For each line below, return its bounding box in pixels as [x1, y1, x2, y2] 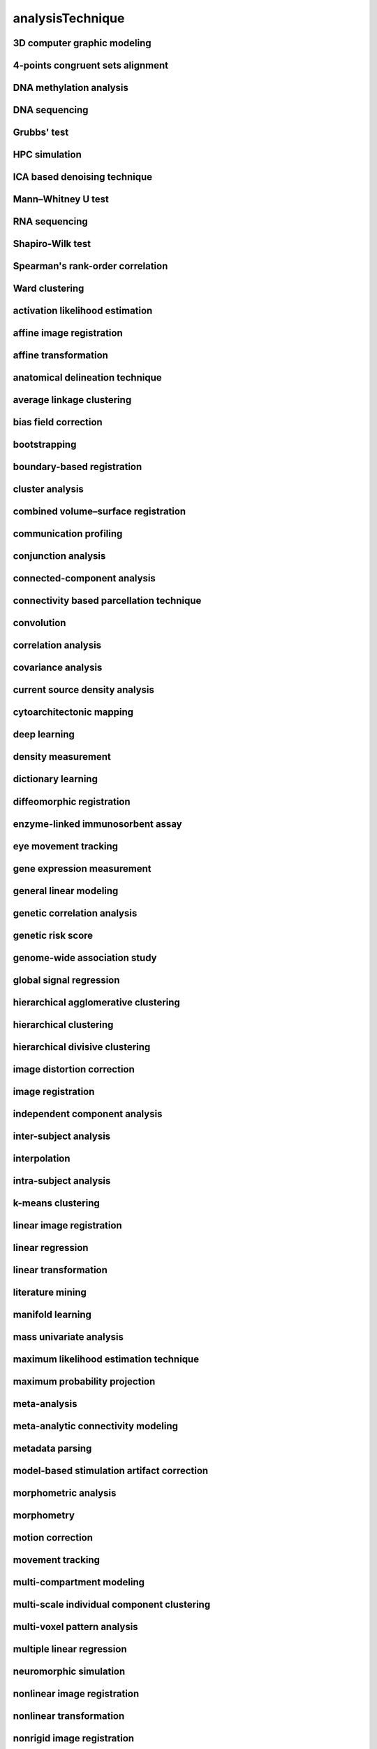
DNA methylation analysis [13, 82, 129, 94]
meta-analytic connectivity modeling [13, 1420, 178, 1432]
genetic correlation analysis [13, 907, 138, 919]
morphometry [13, 1510, 75, 1521]
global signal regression [13, 974, 120, 986]
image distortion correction [13, 1063, 135, 1075]
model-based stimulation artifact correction [13, 1464, 209, 1476]
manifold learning [13, 1308, 92, 1320]
